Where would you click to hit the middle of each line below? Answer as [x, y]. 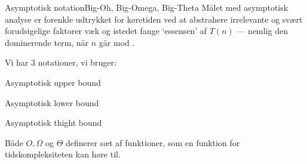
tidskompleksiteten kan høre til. [63, 154]
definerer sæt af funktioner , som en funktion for [153, 142]
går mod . [117, 42]
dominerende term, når [47, 42]
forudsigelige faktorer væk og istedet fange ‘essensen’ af [106, 31]
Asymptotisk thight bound [53, 123]
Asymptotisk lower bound [52, 102]
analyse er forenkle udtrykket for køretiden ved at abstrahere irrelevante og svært [154, 19]
